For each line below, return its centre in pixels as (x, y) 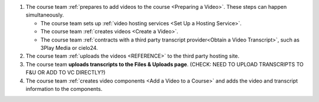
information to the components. (64, 89)
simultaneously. (45, 15)
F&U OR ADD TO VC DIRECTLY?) (66, 73)
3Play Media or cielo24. (69, 47)
